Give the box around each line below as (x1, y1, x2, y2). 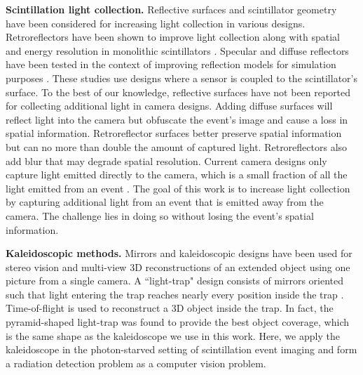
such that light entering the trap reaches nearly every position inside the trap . (6, 287, 344, 301)
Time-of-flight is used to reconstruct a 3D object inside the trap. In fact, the (6, 301, 334, 315)
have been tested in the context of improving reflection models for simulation (6, 57, 336, 72)
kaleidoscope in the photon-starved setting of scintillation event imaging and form (6, 342, 357, 357)
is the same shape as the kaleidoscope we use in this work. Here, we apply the (6, 328, 340, 343)
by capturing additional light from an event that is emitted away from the (6, 195, 324, 209)
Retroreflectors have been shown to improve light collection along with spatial (6, 29, 340, 44)
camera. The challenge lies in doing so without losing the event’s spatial (6, 208, 314, 223)
